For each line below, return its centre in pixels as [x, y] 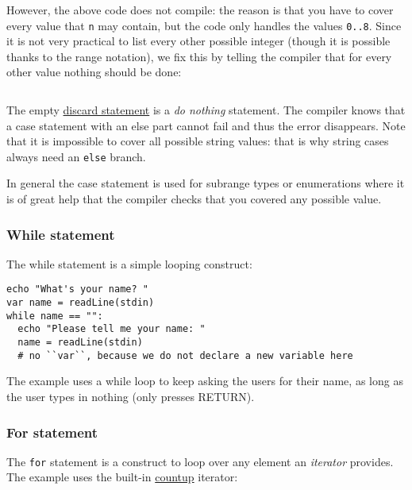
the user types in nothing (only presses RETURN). [131, 396]
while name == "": [55, 316]
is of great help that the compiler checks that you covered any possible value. [194, 199]
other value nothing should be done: [94, 72]
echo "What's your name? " [77, 289]
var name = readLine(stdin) [81, 303]
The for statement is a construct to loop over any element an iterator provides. [200, 461]
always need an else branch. [76, 156]
